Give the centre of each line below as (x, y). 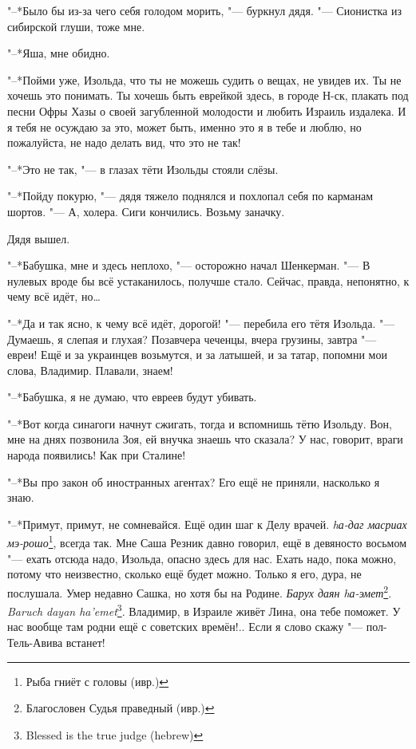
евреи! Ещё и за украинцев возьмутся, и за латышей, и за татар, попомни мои (197, 355)
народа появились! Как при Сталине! (97, 455)
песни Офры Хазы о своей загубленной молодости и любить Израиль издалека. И (207, 110)
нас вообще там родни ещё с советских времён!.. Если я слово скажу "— (185, 627)
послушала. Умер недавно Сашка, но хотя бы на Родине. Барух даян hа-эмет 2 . (200, 591)
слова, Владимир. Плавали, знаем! (90, 370)
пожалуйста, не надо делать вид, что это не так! (124, 142)
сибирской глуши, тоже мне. (76, 26)
